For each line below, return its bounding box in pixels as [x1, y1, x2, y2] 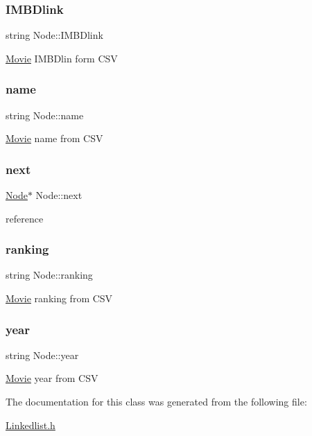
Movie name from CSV [6, 131, 103, 146]
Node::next [35, 188, 83, 202]
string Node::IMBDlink [6, 28, 103, 42]
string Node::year [6, 347, 79, 362]
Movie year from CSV [6, 371, 98, 385]
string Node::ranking [6, 268, 93, 282]
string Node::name [6, 107, 84, 122]
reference [6, 211, 44, 225]
